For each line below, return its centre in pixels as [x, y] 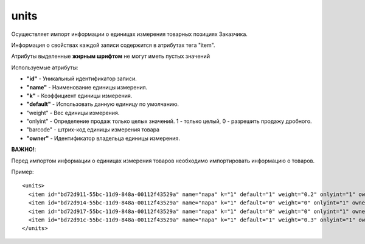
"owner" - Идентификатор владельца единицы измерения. [103, 138]
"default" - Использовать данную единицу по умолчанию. [103, 104]
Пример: [23, 172]
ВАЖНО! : [24, 150]
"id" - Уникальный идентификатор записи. [82, 78]
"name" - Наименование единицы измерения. [87, 87]
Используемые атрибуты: [45, 68]
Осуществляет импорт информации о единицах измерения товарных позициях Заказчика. [129, 34]
